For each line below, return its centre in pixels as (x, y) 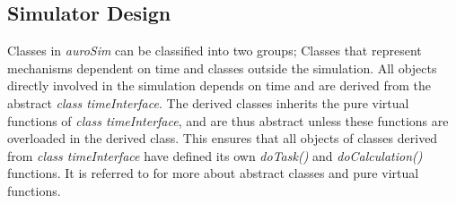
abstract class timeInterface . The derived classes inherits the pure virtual (208, 102)
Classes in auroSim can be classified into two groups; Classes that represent (215, 51)
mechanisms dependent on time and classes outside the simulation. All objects (222, 68)
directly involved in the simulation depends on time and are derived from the (219, 85)
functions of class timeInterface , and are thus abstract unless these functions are (228, 120)
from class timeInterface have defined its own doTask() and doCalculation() (215, 155)
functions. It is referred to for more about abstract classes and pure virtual (213, 173)
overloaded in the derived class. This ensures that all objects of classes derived (223, 138)
